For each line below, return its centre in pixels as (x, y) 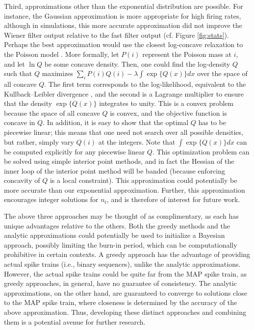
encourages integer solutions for (51, 199)
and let (14, 63)
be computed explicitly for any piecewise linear (75, 151)
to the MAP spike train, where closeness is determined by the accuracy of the (121, 302)
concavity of (22, 180)
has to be (212, 122)
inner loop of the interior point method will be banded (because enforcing (115, 170)
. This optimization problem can (201, 151)
